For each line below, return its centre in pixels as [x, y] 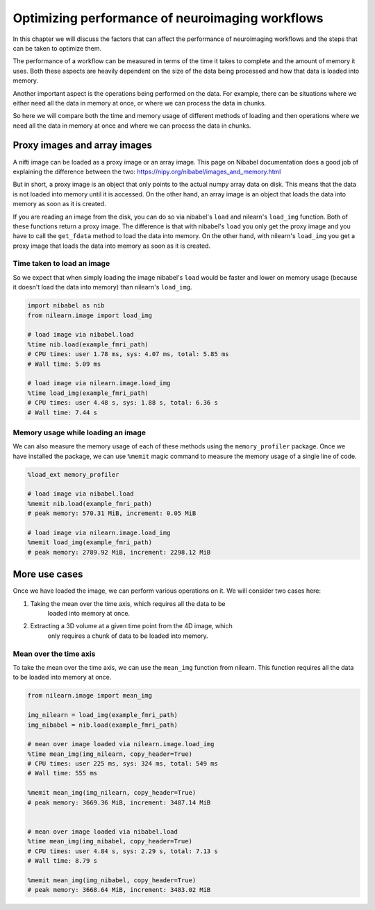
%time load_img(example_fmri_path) [88, 393]
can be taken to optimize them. [57, 48]
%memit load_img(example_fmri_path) [90, 542]
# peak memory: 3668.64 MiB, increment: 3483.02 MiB [119, 890]
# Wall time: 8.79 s [62, 860]
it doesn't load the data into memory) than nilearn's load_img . [102, 287]
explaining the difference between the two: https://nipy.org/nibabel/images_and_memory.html [147, 171]
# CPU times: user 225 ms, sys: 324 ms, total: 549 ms [123, 764]
